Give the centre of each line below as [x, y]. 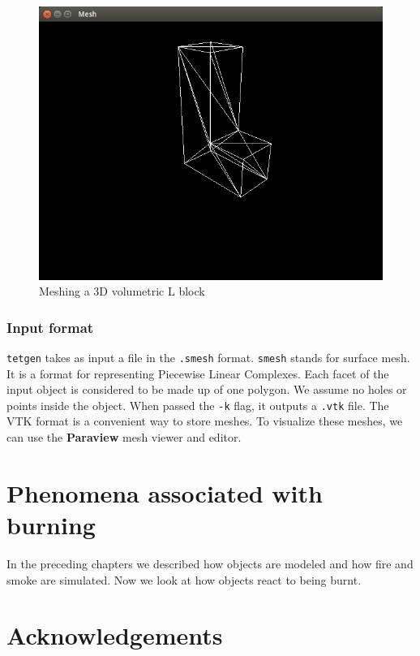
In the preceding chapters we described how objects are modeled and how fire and [210, 563]
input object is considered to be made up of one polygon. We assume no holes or [207, 389]
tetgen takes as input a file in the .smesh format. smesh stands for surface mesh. [208, 357]
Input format [50, 327]
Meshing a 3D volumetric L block [122, 291]
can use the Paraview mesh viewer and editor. [124, 437]
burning [51, 525]
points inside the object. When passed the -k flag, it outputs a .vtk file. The [198, 405]
